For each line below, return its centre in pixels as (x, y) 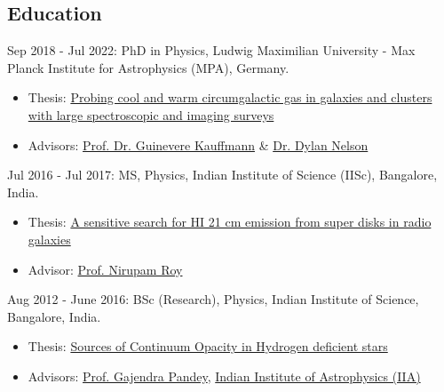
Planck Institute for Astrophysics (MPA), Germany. (148, 67)
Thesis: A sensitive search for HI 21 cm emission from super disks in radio (230, 222)
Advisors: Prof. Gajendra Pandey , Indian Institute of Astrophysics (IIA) (224, 376)
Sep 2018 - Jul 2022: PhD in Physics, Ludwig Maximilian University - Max (211, 50)
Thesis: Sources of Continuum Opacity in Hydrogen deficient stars (208, 346)
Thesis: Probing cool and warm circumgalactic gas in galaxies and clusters (230, 97)
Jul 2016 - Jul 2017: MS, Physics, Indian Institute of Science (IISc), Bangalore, (222, 175)
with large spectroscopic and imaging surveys (151, 114)
